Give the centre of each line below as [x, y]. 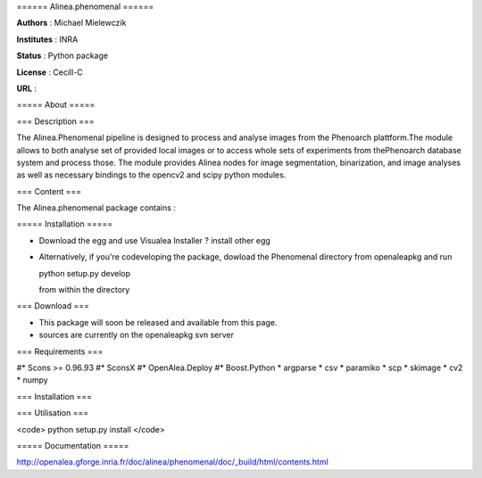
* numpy [32, 380]
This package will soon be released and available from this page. [158, 322]
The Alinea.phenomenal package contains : [96, 208]
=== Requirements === [60, 351]
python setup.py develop [85, 273]
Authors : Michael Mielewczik [71, 23]
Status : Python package [62, 56]
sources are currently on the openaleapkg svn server [137, 335]
